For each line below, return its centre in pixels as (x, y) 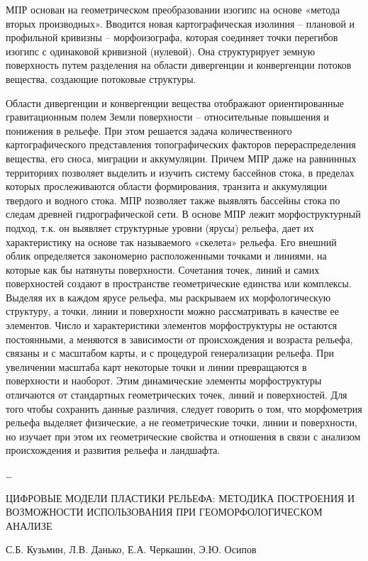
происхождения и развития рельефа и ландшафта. (113, 450)
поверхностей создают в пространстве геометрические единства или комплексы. (179, 283)
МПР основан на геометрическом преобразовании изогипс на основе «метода (173, 9)
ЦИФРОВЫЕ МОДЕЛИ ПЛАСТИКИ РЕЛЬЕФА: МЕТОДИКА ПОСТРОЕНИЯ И (180, 498)
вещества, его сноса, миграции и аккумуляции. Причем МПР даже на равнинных (181, 158)
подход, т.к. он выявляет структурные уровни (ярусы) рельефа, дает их (160, 227)
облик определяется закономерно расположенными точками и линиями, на (166, 256)
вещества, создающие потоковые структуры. (101, 78)
